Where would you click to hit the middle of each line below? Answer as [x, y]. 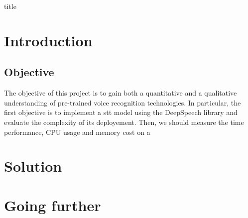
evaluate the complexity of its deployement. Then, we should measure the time [124, 122]
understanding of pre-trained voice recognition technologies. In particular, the [123, 102]
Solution [33, 166]
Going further [53, 205]
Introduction [48, 40]
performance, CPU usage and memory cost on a [77, 132]
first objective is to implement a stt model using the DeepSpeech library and [121, 112]
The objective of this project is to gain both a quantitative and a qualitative [121, 93]
